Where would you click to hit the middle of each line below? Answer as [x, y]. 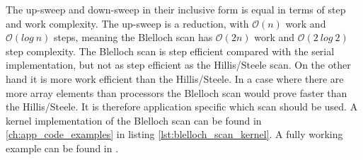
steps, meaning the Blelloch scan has [133, 37]
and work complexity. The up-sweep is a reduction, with [127, 23]
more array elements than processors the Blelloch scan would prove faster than [177, 92]
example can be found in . [62, 148]
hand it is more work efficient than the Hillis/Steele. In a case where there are [175, 78]
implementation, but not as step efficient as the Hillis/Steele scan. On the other [178, 65]
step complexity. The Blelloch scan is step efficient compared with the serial [170, 51]
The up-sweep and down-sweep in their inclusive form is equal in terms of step [176, 9]
